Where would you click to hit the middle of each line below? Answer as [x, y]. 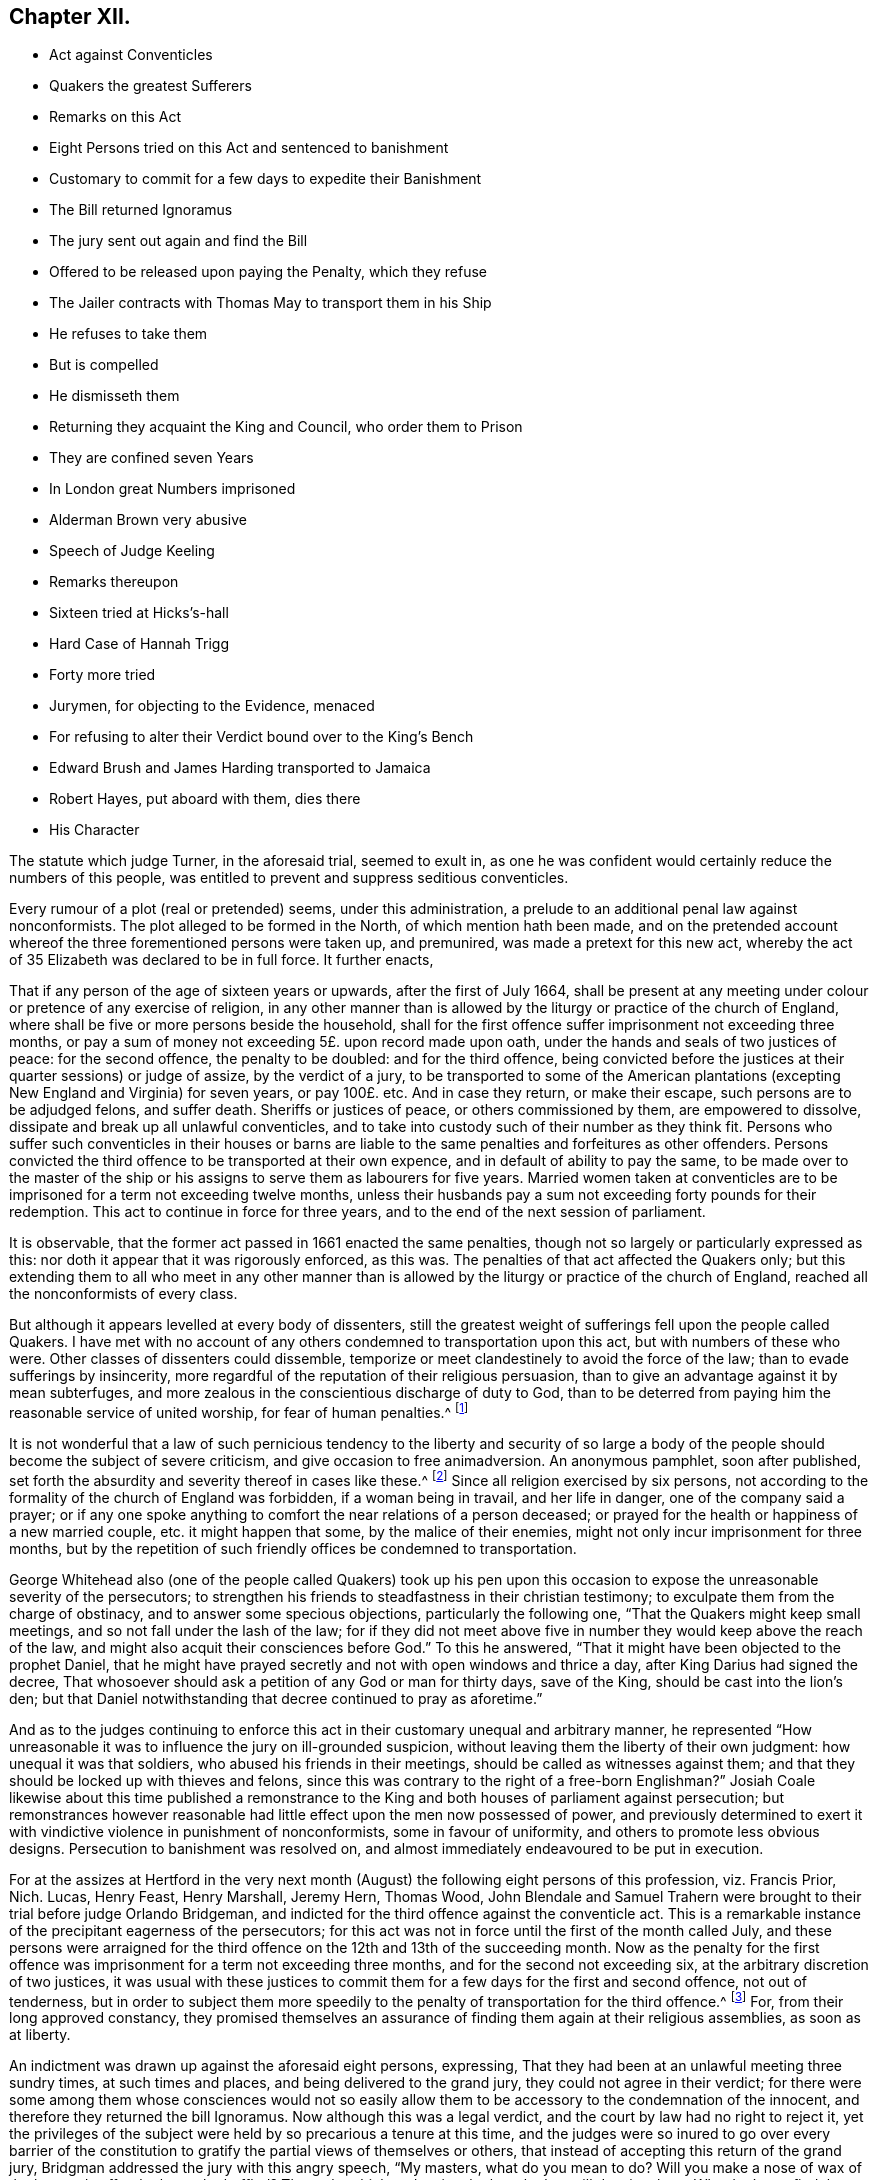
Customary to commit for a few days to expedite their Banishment [265, 179]
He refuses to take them [128, 334]
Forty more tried [102, 675]
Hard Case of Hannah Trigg [139, 644]
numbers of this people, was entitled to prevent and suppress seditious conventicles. [289, 878]
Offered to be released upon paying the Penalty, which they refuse [268, 272]
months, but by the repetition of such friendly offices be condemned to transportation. [293, 1548]
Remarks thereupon [114, 582]
